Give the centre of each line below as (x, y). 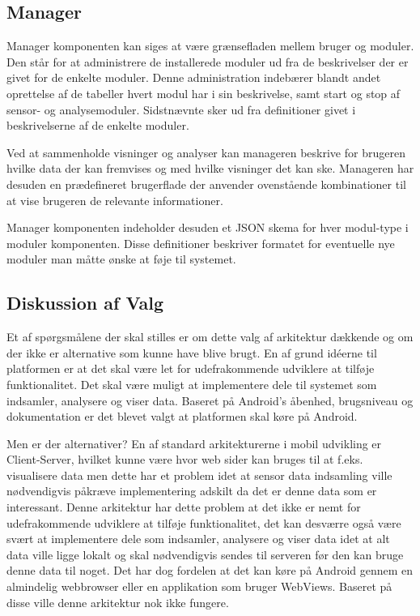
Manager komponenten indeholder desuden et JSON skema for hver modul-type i (208, 227)
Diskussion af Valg (85, 303)
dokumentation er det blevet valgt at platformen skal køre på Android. (182, 416)
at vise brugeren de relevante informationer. (115, 200)
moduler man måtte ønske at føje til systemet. (121, 259)
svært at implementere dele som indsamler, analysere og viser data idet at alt (198, 539)
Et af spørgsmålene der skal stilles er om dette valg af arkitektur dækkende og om (210, 337)
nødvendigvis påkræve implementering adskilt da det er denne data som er (192, 491)
